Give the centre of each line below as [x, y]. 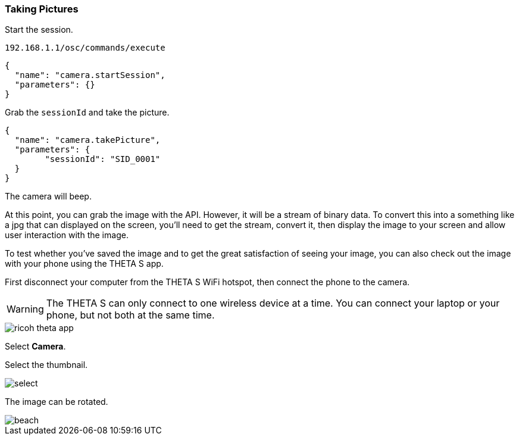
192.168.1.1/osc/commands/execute [85, 48]
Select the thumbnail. [46, 365]
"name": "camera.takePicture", [87, 140]
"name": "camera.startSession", [90, 75]
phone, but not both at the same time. [130, 315]
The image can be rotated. [57, 402]
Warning [25, 309]
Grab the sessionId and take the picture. [87, 113]
